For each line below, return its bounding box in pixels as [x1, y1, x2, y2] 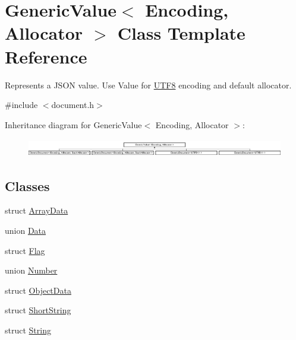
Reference [5, 44, 87, 68]
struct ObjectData [5, 284, 71, 296]
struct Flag [5, 244, 45, 256]
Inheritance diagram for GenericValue [5, 118, 142, 131]
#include [5, 98, 38, 111]
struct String [5, 323, 51, 336]
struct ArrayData [5, 204, 68, 217]
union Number [5, 264, 58, 277]
